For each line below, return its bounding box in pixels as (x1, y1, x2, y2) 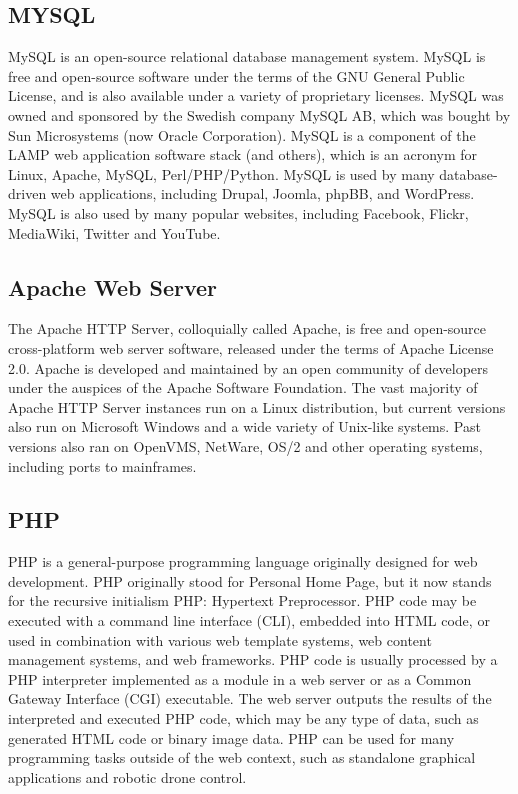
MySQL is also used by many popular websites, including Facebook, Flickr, (8, 202, 469, 223)
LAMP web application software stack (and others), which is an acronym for (8, 144, 478, 165)
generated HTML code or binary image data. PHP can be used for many (8, 727, 455, 748)
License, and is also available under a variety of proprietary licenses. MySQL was (8, 85, 504, 106)
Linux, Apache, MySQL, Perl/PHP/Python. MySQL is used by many (8, 163, 435, 184)
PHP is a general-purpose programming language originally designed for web (8, 551, 478, 572)
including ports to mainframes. (8, 455, 197, 476)
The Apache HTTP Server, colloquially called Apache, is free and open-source (8, 318, 487, 339)
